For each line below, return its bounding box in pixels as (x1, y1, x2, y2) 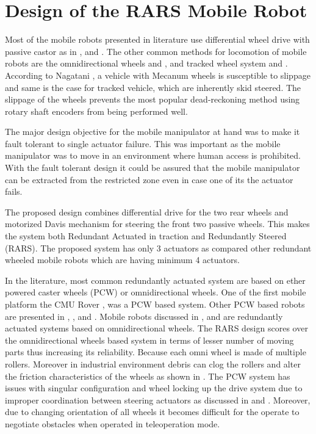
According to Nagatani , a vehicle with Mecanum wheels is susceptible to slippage (5, 68, 311, 81)
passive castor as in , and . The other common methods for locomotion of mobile (5, 45, 307, 57)
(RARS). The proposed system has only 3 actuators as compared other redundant (5, 241, 312, 254)
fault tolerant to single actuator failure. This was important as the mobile (5, 137, 281, 150)
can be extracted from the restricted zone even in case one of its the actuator (5, 173, 293, 186)
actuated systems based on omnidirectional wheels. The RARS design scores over (5, 322, 308, 335)
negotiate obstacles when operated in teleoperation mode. (5, 417, 220, 430)
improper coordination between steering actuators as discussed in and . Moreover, (5, 393, 311, 406)
